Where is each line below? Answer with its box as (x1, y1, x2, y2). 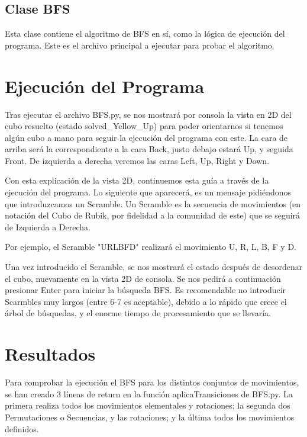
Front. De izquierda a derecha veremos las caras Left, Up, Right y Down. (5, 154, 270, 166)
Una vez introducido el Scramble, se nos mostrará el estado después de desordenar (5, 261, 303, 273)
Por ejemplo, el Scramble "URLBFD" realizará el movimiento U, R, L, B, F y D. (5, 240, 296, 253)
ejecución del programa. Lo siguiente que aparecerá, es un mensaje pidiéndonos (5, 186, 292, 198)
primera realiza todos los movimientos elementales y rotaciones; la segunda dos (5, 399, 290, 412)
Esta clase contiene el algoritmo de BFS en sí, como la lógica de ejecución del (5, 27, 285, 40)
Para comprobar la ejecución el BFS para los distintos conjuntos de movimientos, (5, 376, 299, 388)
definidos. (5, 422, 39, 435)
